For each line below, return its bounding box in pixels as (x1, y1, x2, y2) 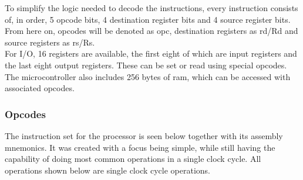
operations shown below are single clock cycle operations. (5, 164, 211, 176)
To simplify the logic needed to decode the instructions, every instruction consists (5, 2, 298, 13)
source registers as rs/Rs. (5, 36, 95, 48)
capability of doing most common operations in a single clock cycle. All (5, 153, 261, 165)
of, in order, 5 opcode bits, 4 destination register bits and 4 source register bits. (5, 13, 291, 25)
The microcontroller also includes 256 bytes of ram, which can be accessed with (5, 70, 291, 82)
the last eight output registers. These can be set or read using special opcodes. (5, 58, 287, 71)
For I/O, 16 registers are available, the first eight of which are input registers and (5, 47, 297, 60)
